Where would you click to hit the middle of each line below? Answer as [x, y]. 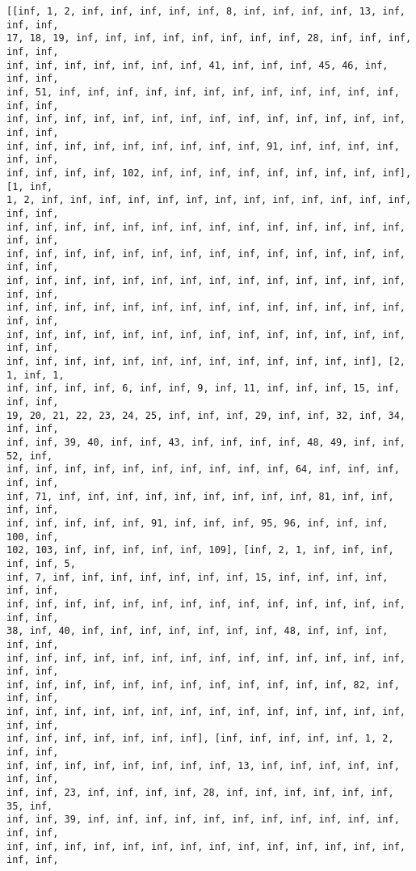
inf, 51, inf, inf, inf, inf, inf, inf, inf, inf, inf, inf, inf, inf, [203, 92]
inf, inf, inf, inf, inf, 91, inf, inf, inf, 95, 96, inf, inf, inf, [197, 523]
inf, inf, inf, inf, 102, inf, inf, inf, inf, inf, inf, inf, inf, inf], [209, 173]
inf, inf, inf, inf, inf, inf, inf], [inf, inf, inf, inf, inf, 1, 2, [200, 739]
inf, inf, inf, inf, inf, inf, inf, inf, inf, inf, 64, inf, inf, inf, [203, 469]
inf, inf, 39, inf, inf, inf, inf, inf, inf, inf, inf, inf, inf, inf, [203, 820]
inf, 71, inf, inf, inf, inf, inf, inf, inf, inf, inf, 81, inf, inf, [200, 496]
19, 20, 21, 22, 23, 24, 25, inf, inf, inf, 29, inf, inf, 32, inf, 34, [206, 415]
